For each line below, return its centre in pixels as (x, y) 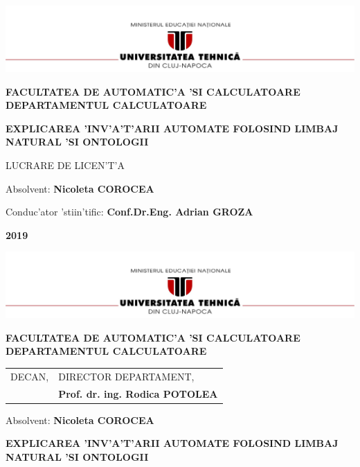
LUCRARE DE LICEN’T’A (65, 165)
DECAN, (30, 376)
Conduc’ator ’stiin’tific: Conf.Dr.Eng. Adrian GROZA (129, 212)
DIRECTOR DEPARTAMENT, (126, 376)
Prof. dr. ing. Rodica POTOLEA (138, 393)
